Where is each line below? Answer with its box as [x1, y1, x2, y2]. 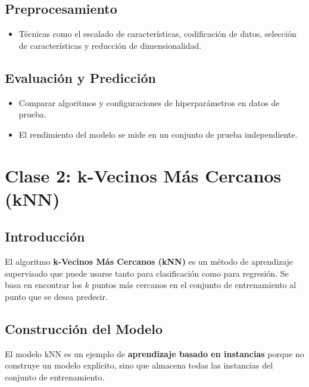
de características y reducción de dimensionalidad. [18, 39, 202, 51]
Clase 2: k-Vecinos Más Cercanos [5, 163, 282, 187]
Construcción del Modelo [5, 319, 163, 338]
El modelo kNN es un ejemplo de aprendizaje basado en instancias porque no [5, 347, 304, 360]
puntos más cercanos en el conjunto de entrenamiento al [92, 278, 296, 291]
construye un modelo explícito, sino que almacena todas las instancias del [5, 359, 273, 371]
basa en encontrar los [5, 278, 82, 291]
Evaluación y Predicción [5, 68, 156, 86]
